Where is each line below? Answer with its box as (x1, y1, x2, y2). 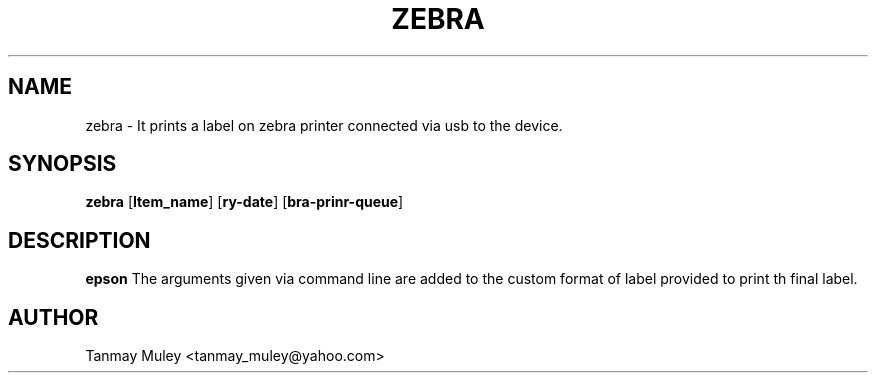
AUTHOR (8, 304, 99, 330)
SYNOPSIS (8, 151, 117, 177)
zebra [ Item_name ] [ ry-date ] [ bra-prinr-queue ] (85, 193, 404, 211)
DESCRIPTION (8, 227, 151, 253)
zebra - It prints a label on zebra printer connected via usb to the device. (85, 116, 563, 134)
